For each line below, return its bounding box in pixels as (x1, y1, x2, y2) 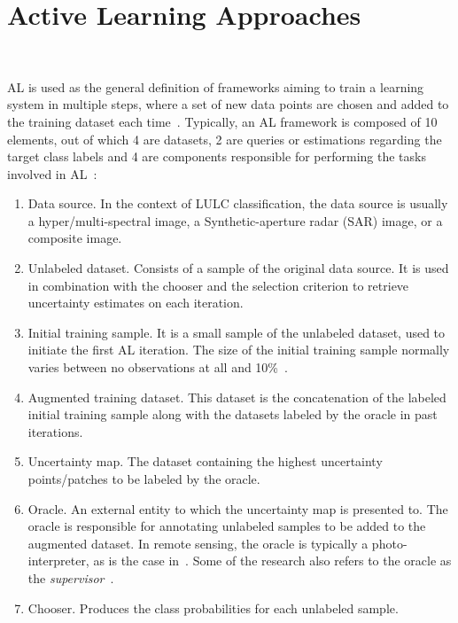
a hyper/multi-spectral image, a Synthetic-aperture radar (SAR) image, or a (27, 211, 443, 230)
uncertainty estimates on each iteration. (27, 293, 244, 312)
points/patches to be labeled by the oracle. (27, 470, 260, 487)
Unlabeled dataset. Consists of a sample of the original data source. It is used (27, 259, 449, 277)
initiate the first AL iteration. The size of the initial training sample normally (27, 340, 450, 359)
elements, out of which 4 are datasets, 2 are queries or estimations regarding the (7, 129, 442, 148)
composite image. (27, 229, 122, 247)
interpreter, (27, 551, 89, 570)
